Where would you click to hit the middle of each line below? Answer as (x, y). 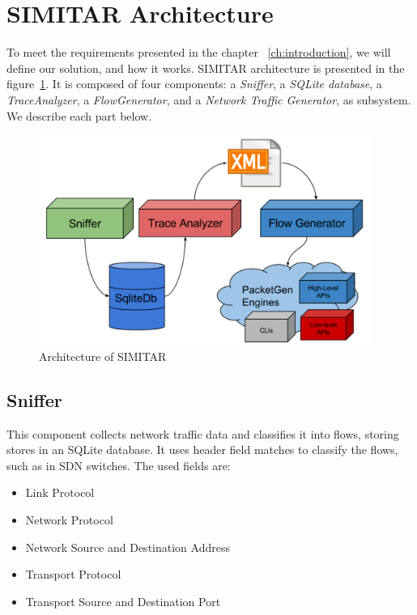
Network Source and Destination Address (128, 547)
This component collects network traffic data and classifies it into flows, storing (203, 433)
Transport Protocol (73, 574)
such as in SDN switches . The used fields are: (119, 465)
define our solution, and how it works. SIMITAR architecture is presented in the (206, 68)
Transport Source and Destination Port (123, 601)
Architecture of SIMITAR (103, 356)
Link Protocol (60, 492)
